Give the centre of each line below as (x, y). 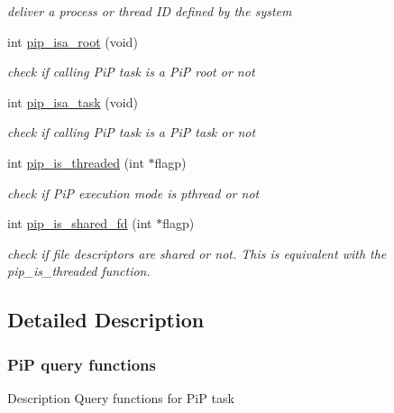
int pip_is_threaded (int (76, 162)
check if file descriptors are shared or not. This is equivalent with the (197, 253)
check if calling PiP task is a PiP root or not (131, 72)
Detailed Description (106, 320)
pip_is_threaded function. (79, 271)
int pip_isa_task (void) (73, 101)
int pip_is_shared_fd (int (80, 223)
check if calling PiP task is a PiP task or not (132, 132)
